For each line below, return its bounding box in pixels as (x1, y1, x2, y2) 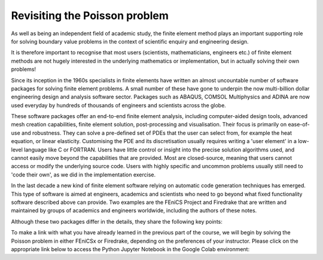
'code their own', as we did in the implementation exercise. (11, 171, 156, 178)
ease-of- (288, 121, 310, 128)
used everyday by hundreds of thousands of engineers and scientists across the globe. (11, 101, 227, 109)
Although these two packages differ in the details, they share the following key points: (11, 218, 223, 225)
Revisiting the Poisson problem (11, 9, 169, 22)
